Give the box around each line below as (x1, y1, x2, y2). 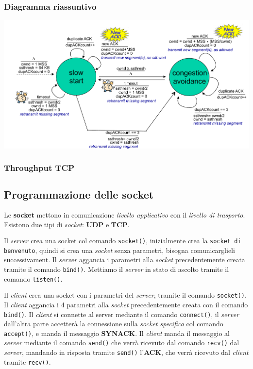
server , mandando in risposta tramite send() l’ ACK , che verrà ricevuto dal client (4, 347, 249, 357)
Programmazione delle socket (4, 187, 154, 202)
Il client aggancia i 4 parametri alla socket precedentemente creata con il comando (4, 299, 248, 309)
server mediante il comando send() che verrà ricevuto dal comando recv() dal (4, 337, 239, 348)
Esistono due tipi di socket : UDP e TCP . (4, 219, 130, 229)
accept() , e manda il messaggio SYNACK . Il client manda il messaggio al (4, 328, 230, 338)
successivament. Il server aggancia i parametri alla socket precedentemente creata (4, 254, 245, 265)
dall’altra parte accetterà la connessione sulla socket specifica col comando (4, 319, 223, 329)
